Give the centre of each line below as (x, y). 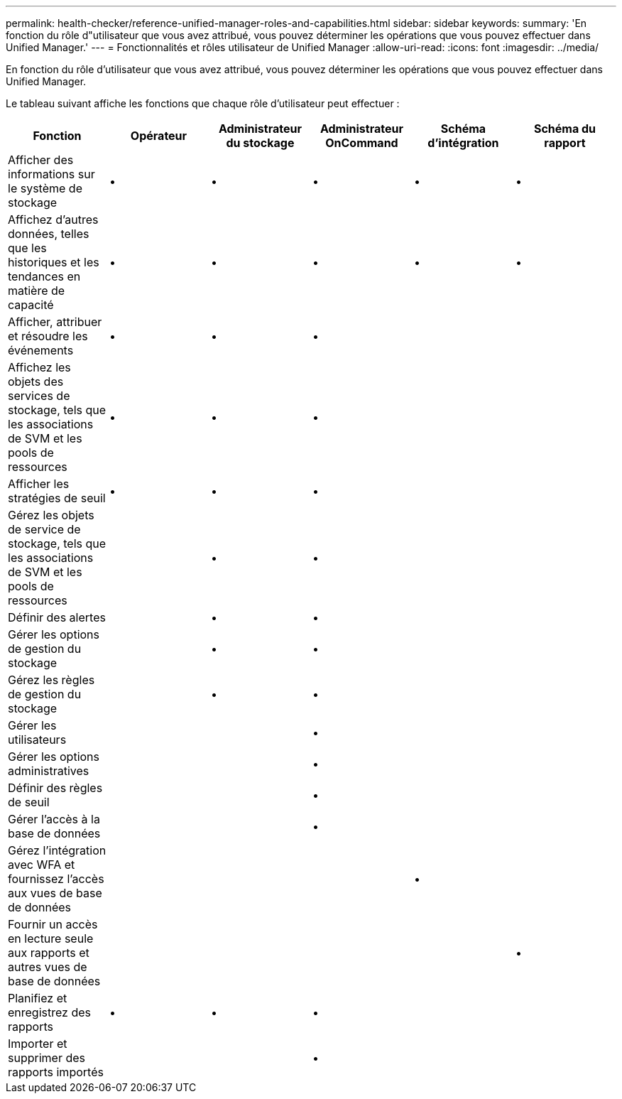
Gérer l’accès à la (54, 819)
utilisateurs (37, 740)
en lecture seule (51, 938)
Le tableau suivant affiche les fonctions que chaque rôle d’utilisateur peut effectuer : (203, 103)
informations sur (51, 174)
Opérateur (159, 136)
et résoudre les (48, 336)
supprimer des (47, 1058)
